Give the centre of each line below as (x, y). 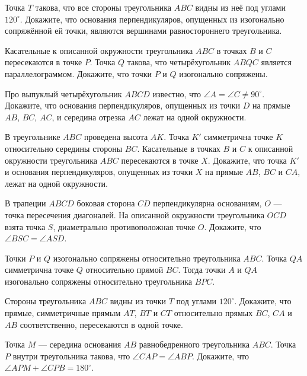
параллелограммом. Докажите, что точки (78, 73)
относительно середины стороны (64, 148)
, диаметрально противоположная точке (124, 226)
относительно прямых (213, 313)
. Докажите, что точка (247, 160)
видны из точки (138, 301)
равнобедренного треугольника (194, 344)
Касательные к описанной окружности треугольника (99, 50)
